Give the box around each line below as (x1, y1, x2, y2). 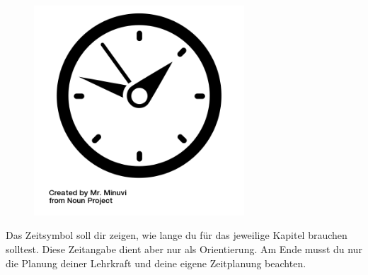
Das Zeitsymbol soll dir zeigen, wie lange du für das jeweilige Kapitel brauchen (6, 228, 347, 242)
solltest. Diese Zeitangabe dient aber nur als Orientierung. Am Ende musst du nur (6, 241, 362, 256)
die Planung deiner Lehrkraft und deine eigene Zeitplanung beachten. (6, 255, 306, 270)
